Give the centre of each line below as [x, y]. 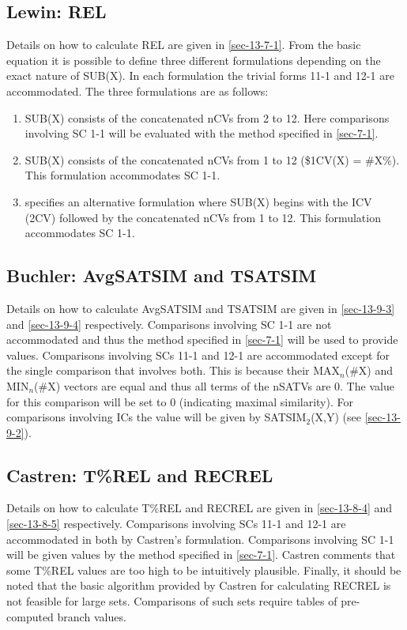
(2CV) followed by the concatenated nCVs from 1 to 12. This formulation [203, 217]
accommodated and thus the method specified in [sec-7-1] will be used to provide [202, 340]
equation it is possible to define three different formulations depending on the [194, 60]
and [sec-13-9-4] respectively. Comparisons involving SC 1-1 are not [169, 324]
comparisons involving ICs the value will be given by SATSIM [156, 417]
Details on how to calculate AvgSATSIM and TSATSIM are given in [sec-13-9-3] [201, 308]
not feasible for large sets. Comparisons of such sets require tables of [172, 601]
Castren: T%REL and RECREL [140, 475]
